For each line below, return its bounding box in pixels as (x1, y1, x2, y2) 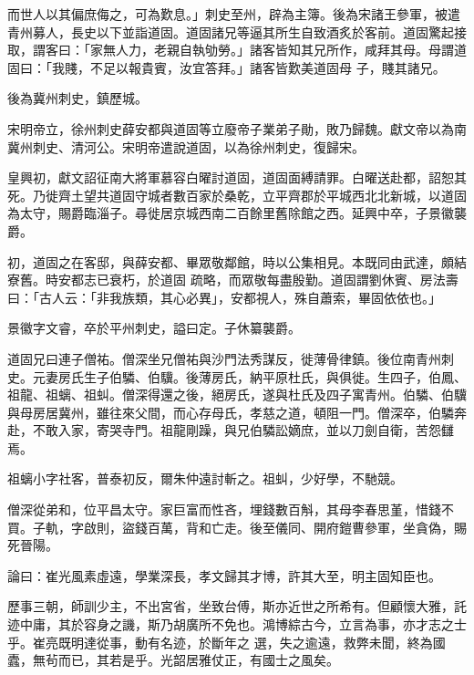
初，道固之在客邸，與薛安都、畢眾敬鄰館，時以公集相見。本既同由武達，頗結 (7, 252, 467, 271)
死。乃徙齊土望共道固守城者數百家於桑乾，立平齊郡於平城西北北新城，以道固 (7, 185, 467, 204)
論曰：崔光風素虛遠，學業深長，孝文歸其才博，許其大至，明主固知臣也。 (7, 566, 441, 585)
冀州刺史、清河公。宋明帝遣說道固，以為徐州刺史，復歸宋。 (7, 137, 365, 156)
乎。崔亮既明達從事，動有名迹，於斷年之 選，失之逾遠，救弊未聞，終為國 (7, 632, 446, 651)
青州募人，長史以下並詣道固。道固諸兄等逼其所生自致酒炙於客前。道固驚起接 (7, 22, 467, 41)
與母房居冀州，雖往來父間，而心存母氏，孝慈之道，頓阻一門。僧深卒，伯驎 (7, 402, 454, 421)
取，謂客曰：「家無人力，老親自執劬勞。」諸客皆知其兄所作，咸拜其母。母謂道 (7, 40, 467, 59)
